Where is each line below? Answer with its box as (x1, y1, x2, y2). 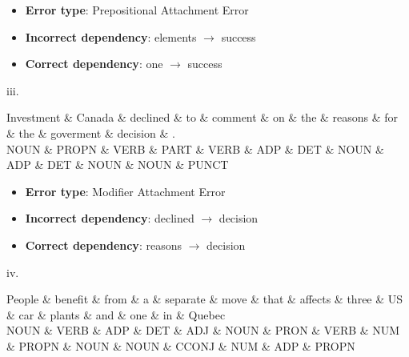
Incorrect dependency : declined (25, 210, 194, 227)
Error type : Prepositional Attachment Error (25, 2, 249, 18)
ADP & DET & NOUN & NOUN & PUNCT (6, 156, 229, 173)
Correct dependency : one (25, 55, 163, 72)
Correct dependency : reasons (25, 236, 182, 253)
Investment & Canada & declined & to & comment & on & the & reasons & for (6, 109, 399, 126)
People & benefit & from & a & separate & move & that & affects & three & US (6, 291, 403, 307)
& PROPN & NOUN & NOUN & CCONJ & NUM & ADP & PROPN (6, 337, 355, 354)
